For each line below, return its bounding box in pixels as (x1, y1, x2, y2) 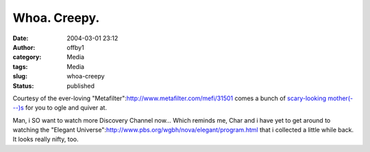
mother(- (328, 94, 353, 102)
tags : (12, 62, 28, 71)
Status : (12, 82, 34, 90)
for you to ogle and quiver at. (25, 104, 108, 112)
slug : (12, 72, 27, 80)
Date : (12, 34, 29, 42)
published (66, 82, 95, 90)
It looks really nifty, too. (12, 135, 79, 143)
